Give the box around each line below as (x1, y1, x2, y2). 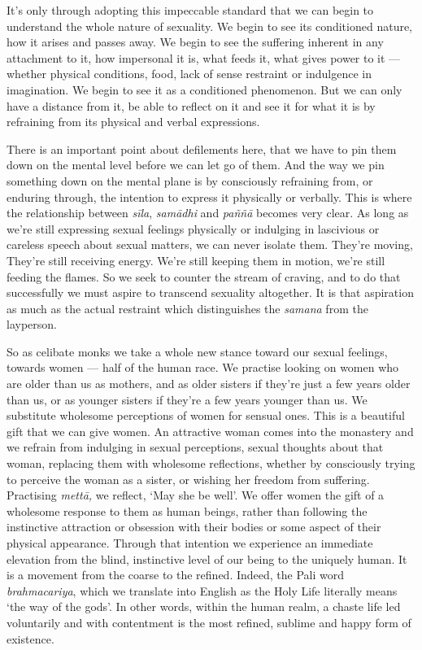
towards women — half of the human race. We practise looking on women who (7, 359, 399, 376)
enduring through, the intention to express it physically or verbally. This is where (7, 188, 412, 205)
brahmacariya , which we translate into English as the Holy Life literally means (7, 582, 398, 599)
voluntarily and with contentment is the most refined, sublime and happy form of (7, 613, 411, 630)
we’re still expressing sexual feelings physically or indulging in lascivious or (7, 220, 380, 237)
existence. (7, 630, 54, 647)
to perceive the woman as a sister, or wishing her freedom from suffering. (7, 470, 370, 487)
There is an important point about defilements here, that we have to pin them (7, 140, 397, 157)
